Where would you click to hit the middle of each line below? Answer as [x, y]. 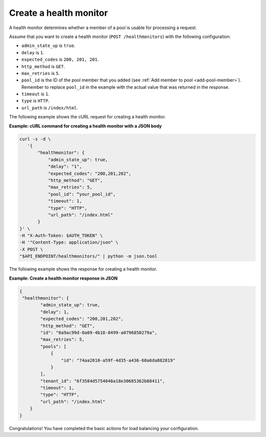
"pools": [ [53, 346]
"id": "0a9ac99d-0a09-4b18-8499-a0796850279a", [99, 332]
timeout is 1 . [35, 94]
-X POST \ [31, 249]
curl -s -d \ [35, 139]
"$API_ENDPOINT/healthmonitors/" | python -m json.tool [88, 256]
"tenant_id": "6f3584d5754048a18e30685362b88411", [102, 381]
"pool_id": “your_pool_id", [82, 194]
